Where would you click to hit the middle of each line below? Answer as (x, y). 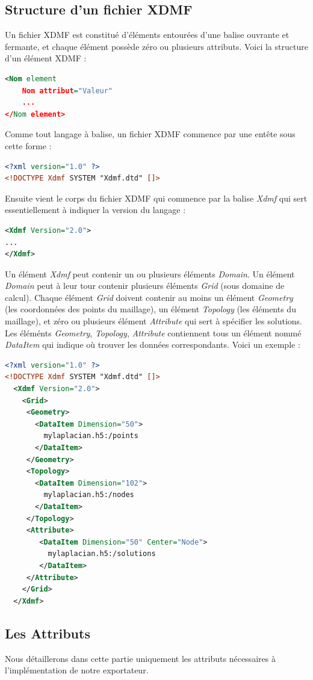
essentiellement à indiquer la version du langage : (95, 210)
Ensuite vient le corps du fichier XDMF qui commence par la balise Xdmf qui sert (156, 198)
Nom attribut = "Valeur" (67, 91)
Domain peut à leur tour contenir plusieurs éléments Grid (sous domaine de (145, 286)
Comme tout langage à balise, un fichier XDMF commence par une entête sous (150, 134)
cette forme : (28, 145)
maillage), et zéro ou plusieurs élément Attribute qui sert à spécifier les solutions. (153, 321)
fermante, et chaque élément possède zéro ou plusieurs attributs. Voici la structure (156, 46)
